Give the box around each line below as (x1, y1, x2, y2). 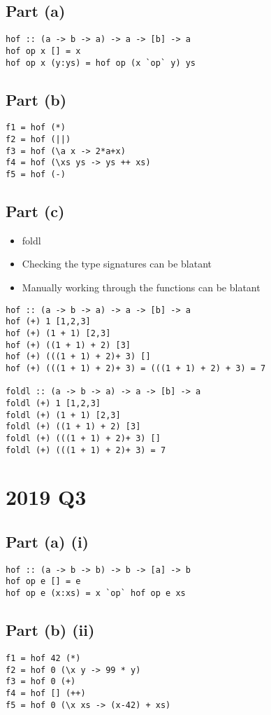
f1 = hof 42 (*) (6, 653, 81, 663)
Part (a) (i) (6, 530, 89, 552)
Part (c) (6, 200, 65, 222)
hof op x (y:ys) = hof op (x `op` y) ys (6, 57, 196, 68)
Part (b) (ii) (6, 619, 95, 641)
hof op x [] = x (6, 46, 81, 56)
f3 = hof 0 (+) (6, 676, 76, 687)
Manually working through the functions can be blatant (22, 280, 261, 295)
